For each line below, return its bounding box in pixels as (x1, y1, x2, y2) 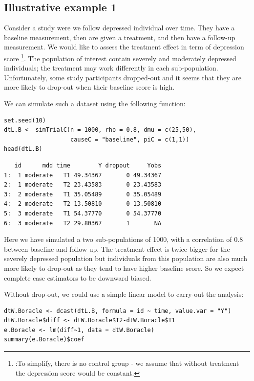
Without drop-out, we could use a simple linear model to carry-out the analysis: (4, 289, 244, 299)
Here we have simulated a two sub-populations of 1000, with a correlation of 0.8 (4, 234, 243, 244)
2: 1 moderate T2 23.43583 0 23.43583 (4, 181, 162, 189)
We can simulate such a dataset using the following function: (4, 98, 186, 109)
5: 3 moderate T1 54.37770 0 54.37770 (4, 210, 162, 217)
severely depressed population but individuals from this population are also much (4, 253, 248, 263)
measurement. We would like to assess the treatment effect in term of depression (4, 42, 244, 52)
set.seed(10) (4, 117, 46, 124)
